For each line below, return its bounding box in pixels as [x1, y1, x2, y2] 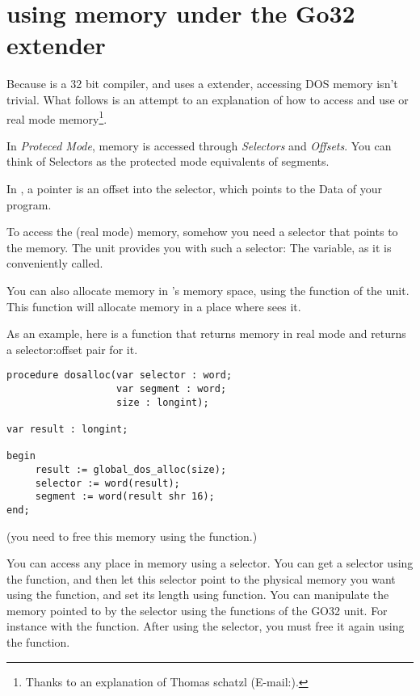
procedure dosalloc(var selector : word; [6, 369, 233, 382]
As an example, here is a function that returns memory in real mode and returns [6, 325, 406, 342]
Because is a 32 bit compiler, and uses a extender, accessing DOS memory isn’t [6, 75, 398, 92]
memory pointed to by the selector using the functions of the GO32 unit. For [6, 601, 388, 618]
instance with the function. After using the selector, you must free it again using [6, 618, 405, 635]
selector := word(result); [35, 477, 180, 489]
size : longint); [116, 396, 209, 408]
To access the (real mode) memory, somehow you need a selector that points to [6, 223, 398, 240]
